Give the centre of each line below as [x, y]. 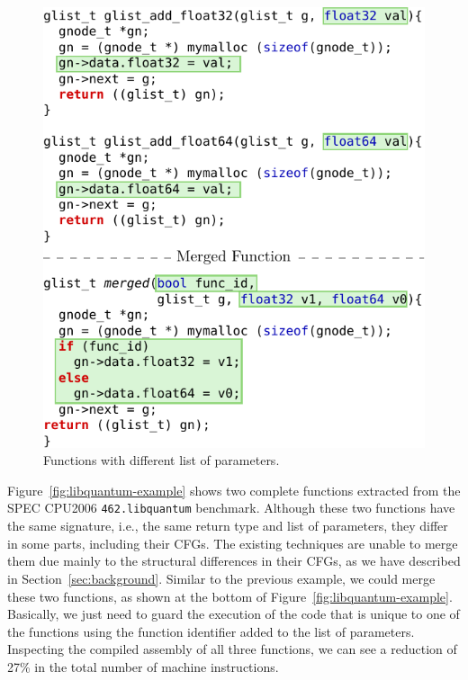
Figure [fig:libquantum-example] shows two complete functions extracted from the [234, 490]
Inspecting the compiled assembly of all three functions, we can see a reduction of [232, 649]
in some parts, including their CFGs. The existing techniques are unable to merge [233, 543]
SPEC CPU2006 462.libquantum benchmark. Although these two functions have [231, 508]
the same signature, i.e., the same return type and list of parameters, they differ [228, 526]
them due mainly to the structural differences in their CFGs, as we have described [234, 561]
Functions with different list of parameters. [162, 460]
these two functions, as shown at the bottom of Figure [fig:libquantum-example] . [230, 596]
